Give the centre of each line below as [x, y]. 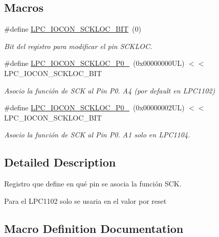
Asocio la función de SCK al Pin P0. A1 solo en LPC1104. [97, 135]
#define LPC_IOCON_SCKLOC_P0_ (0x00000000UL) [94, 63]
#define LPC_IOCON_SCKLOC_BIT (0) [73, 29]
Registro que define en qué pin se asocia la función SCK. [93, 184]
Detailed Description [60, 162]
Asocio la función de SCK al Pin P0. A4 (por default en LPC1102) [110, 90]
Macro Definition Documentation [94, 228]
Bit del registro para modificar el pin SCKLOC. [78, 46]
